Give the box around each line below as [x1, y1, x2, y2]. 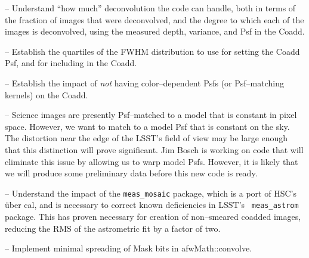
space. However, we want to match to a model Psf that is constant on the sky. [5, 120, 290, 132]
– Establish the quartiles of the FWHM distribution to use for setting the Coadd [5, 45, 300, 57]
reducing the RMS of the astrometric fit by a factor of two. [5, 222, 221, 234]
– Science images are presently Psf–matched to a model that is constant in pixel [5, 108, 297, 121]
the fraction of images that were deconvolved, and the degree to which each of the [5, 13, 304, 26]
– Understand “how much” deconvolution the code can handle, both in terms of [5, 2, 296, 14]
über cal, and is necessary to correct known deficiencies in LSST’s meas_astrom [5, 198, 299, 211]
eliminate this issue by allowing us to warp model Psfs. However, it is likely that [5, 155, 298, 167]
